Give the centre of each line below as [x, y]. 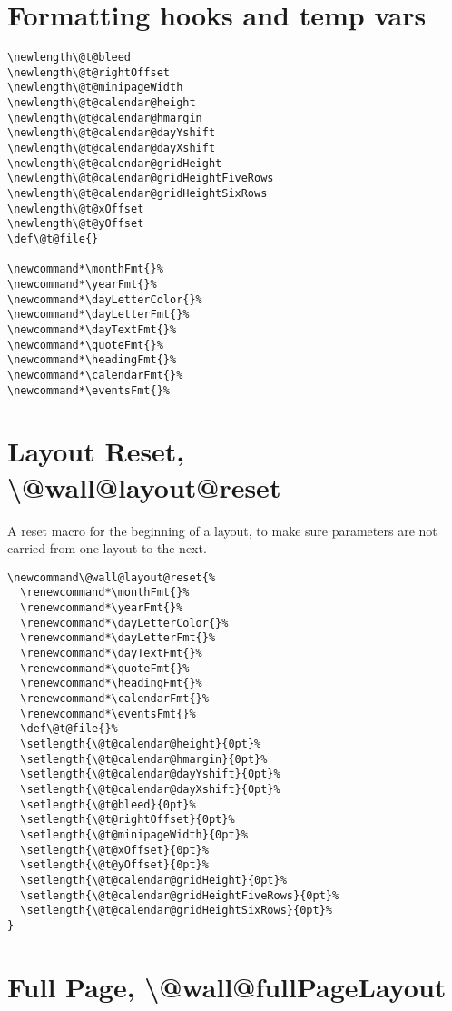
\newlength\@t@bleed [69, 58]
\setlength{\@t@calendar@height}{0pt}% [141, 743]
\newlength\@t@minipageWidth [95, 88]
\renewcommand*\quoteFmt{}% [105, 668]
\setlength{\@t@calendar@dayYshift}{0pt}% [150, 774]
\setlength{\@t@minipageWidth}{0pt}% [134, 834]
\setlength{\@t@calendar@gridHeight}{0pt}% [153, 880]
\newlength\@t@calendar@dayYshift [112, 133]
